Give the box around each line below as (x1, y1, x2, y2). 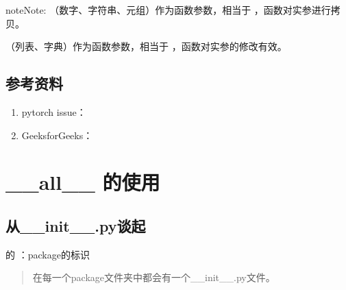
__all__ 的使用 (5, 168, 160, 196)
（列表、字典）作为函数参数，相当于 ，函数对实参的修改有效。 (5, 39, 287, 53)
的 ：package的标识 (5, 247, 90, 261)
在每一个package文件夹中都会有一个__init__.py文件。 (32, 270, 275, 285)
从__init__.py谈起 (5, 215, 146, 236)
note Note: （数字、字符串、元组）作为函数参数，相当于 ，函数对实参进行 (5, 3, 331, 16)
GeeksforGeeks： (21, 128, 93, 142)
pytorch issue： (21, 104, 86, 119)
